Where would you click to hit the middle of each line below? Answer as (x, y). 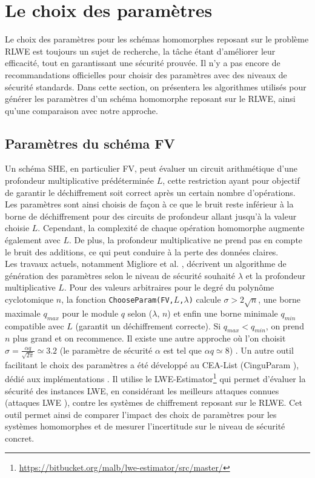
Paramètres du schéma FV (90, 143)
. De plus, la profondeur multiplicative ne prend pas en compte (186, 240)
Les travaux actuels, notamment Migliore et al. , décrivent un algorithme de (146, 264)
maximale (23, 313)
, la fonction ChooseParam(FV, (118, 299)
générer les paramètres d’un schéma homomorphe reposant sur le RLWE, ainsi (150, 99)
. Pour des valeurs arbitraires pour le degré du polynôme (169, 287)
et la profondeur (276, 275)
